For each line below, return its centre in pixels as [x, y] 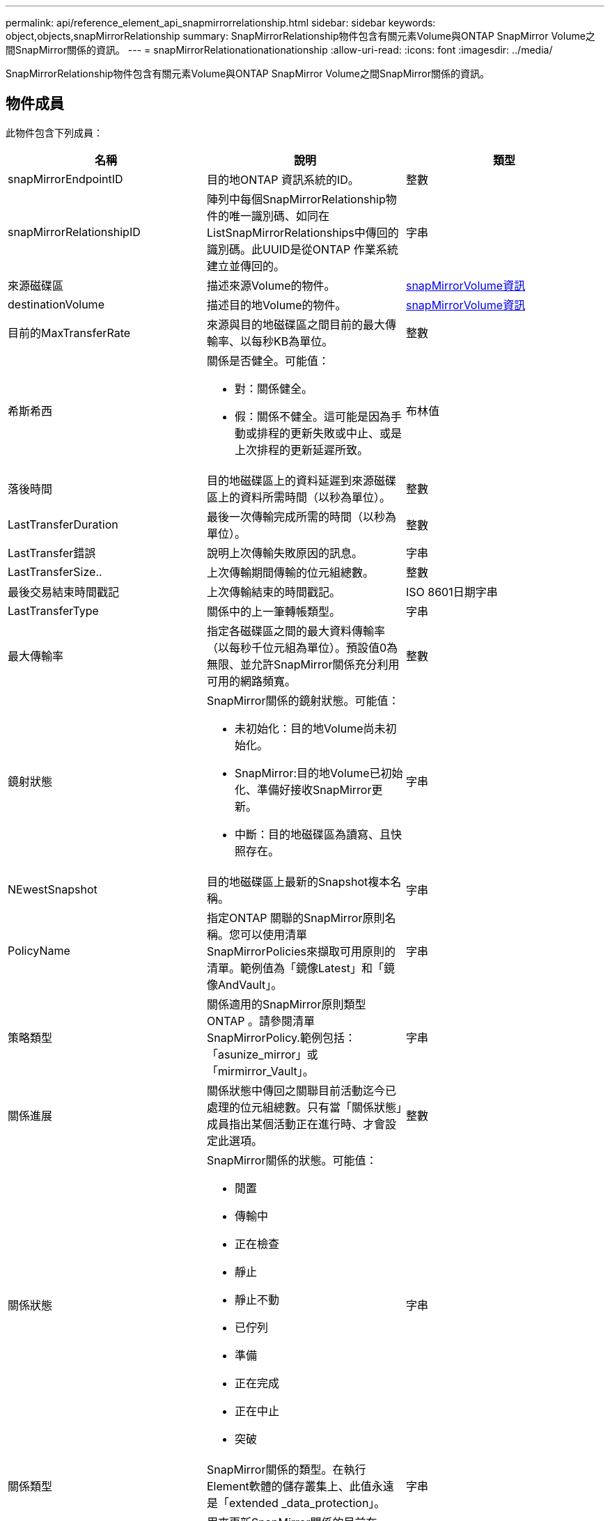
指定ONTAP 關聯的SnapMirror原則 [296, 918]
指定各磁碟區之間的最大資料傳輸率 [296, 631]
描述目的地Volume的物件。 [276, 305]
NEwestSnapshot [53, 889]
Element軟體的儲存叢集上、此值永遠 [300, 1486]
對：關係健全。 [273, 388]
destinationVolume [56, 304]
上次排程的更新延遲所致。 [301, 450]
